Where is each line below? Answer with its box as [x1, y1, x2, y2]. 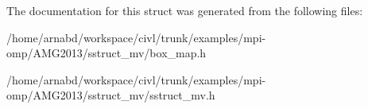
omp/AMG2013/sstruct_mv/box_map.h [6, 45, 207, 61]
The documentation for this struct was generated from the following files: [6, 2, 363, 18]
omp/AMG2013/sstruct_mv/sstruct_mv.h [6, 87, 215, 103]
